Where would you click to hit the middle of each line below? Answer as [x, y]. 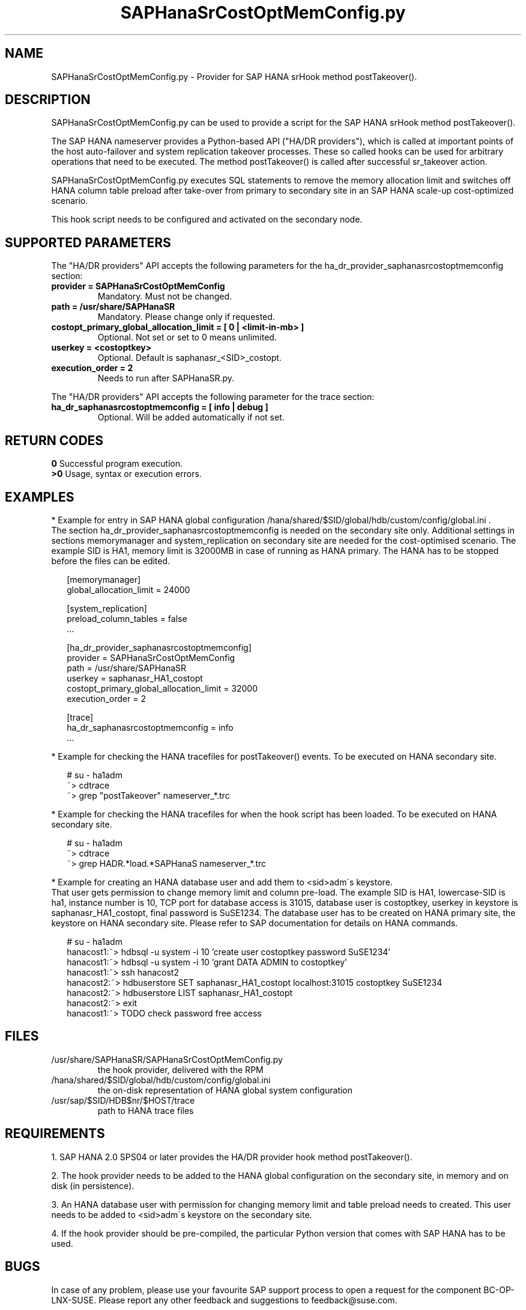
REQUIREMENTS [55, 1134]
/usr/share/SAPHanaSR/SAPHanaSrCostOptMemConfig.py [167, 1059]
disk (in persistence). [93, 1185]
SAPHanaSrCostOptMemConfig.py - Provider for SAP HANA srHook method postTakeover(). [234, 76]
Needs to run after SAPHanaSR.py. [166, 378]
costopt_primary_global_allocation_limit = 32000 [162, 688]
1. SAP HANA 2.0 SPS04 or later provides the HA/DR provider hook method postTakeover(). [232, 1157]
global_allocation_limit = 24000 [128, 589]
